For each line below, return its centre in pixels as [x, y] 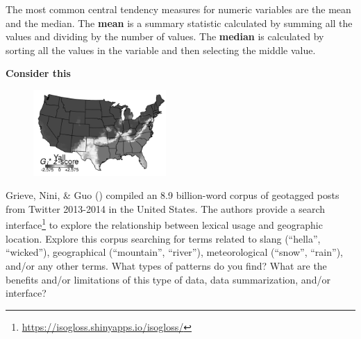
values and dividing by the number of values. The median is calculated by [165, 36]
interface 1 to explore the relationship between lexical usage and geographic [164, 224]
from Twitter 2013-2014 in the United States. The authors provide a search [166, 208]
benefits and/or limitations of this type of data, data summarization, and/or [168, 279]
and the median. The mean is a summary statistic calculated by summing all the [179, 23]
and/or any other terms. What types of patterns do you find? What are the [166, 265]
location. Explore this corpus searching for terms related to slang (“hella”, [163, 238]
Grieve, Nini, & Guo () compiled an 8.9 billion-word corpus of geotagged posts [173, 195]
